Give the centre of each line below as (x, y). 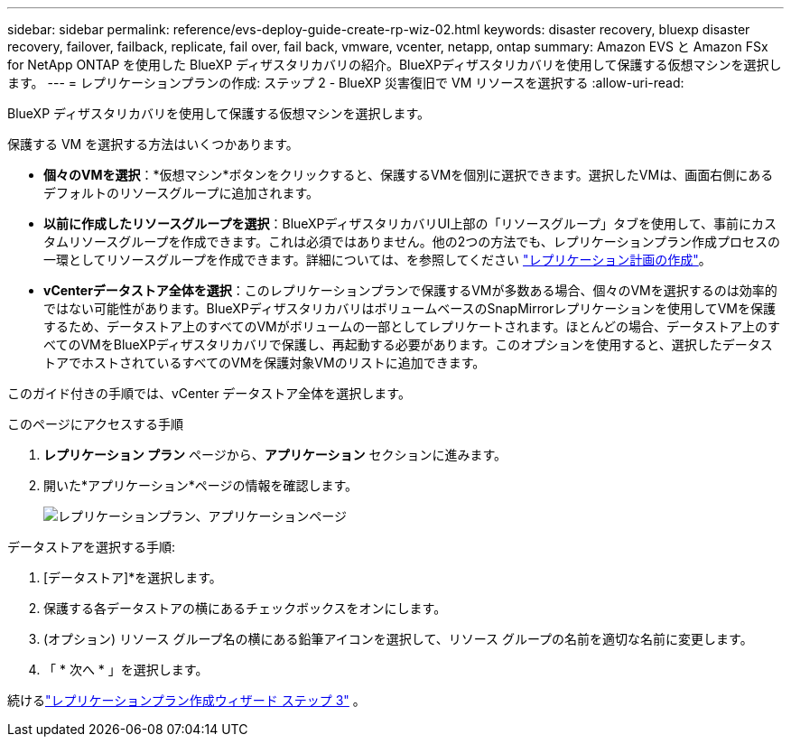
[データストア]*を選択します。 (133, 577)
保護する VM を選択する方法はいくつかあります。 (153, 144)
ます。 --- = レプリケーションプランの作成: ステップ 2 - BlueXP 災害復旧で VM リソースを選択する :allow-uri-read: (346, 83)
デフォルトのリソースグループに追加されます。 (181, 193)
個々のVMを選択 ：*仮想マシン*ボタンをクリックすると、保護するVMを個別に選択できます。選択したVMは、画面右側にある (409, 175)
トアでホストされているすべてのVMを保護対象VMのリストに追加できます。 (265, 363)
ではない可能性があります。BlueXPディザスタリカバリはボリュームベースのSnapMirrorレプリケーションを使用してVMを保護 (409, 308)
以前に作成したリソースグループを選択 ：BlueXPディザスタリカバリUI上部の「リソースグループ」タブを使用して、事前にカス (410, 223)
